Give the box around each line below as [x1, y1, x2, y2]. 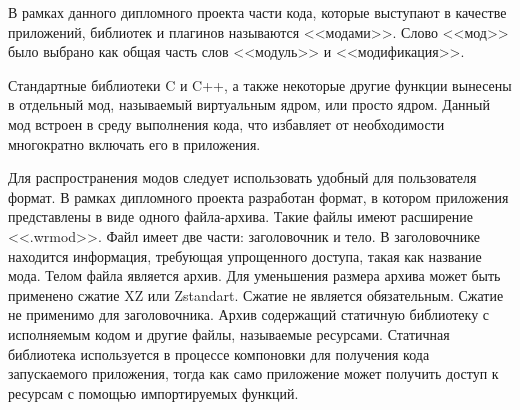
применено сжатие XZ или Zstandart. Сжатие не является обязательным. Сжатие [8, 284, 504, 305]
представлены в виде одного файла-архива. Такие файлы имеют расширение [8, 206, 473, 227]
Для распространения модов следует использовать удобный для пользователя [8, 167, 477, 188]
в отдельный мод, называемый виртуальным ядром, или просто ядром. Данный [8, 94, 490, 115]
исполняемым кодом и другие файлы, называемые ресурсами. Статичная [8, 323, 450, 344]
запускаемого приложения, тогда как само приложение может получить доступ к [8, 363, 499, 384]
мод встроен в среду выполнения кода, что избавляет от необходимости [8, 113, 445, 134]
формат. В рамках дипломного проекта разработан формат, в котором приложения [8, 186, 509, 207]
